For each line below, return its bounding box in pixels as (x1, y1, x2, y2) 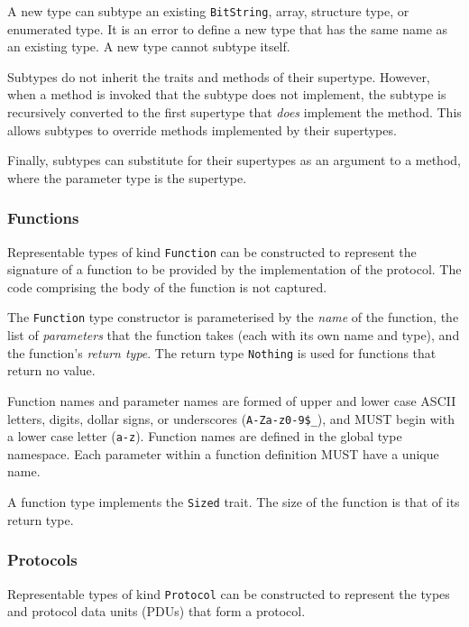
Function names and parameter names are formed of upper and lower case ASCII (7, 391, 456, 410)
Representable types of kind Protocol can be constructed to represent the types (7, 584, 450, 603)
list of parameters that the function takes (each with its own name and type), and (7, 326, 460, 345)
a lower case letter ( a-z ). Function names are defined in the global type (7, 427, 402, 446)
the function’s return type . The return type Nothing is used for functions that (7, 343, 437, 362)
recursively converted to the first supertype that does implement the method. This (7, 103, 462, 122)
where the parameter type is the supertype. (7, 168, 247, 187)
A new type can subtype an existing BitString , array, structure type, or (7, 2, 409, 20)
